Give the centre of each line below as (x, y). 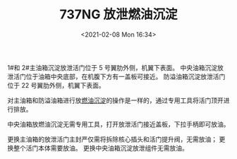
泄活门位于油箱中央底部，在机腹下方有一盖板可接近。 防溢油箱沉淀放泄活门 (116, 76)
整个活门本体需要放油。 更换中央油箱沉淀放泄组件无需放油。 (101, 148)
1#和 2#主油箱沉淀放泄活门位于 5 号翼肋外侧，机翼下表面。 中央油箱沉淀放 (116, 67)
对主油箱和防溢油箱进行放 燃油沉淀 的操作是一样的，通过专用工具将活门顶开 (115, 100)
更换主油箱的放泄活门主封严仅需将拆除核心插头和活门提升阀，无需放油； (112, 139)
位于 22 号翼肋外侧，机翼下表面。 (56, 85)
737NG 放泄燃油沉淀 (119, 14)
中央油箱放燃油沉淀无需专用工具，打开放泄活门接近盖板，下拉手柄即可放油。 (119, 124)
